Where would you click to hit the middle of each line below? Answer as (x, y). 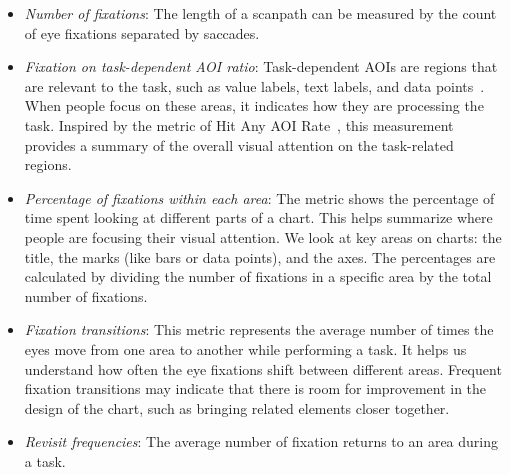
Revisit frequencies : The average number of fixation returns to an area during (261, 441)
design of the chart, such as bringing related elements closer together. (237, 407)
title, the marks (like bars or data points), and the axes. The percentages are (260, 256)
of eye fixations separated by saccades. (142, 32)
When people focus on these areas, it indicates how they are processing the (254, 105)
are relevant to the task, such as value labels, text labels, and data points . (254, 85)
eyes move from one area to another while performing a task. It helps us (245, 348)
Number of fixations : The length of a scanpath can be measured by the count (260, 13)
